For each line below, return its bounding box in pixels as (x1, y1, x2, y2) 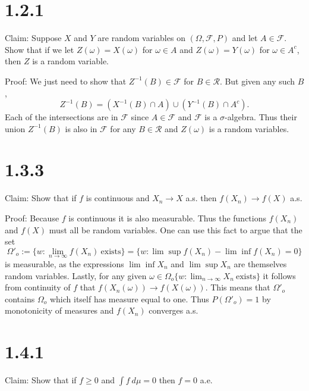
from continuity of (5, 281, 71, 293)
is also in (65, 122, 97, 134)
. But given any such (219, 74, 295, 87)
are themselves (234, 258, 287, 270)
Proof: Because (5, 212, 59, 224)
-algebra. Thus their (225, 111, 297, 123)
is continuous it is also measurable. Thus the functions (68, 212, 266, 224)
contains (5, 292, 35, 305)
